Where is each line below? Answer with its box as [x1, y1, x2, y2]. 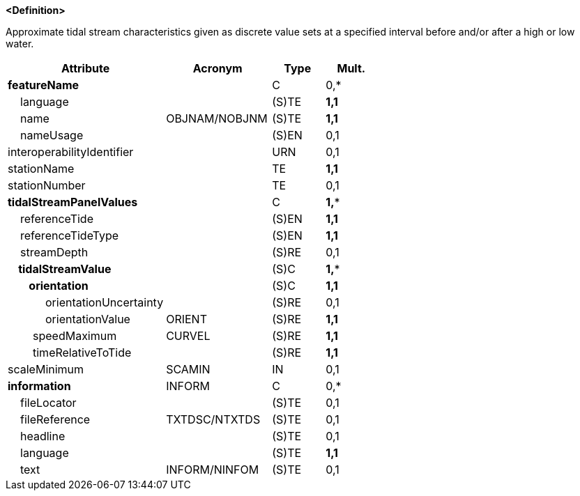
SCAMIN [166, 362, 211, 376]
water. [6, 38, 34, 49]
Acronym [192, 61, 243, 75]
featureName [8, 78, 79, 92]
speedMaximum [33, 329, 117, 343]
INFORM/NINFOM [166, 463, 259, 476]
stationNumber [8, 178, 86, 192]
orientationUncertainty [45, 295, 164, 309]
